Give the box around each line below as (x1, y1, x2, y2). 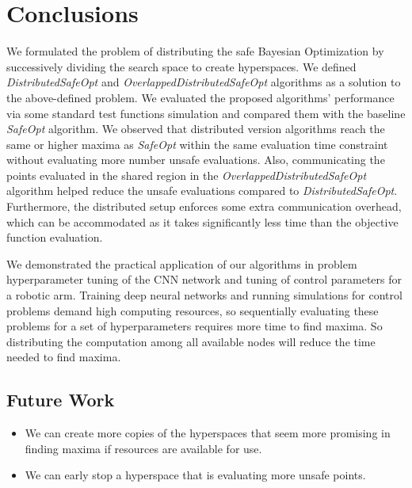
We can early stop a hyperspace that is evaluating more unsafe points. (25, 467, 366, 483)
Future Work (6, 387, 115, 412)
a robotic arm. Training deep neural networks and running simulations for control (6, 287, 402, 303)
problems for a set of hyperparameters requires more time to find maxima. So (6, 318, 383, 334)
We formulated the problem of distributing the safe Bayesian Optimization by (6, 43, 384, 59)
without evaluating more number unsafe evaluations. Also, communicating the (6, 151, 385, 168)
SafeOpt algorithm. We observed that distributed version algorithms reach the (6, 120, 385, 137)
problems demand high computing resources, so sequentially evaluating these (6, 302, 379, 318)
